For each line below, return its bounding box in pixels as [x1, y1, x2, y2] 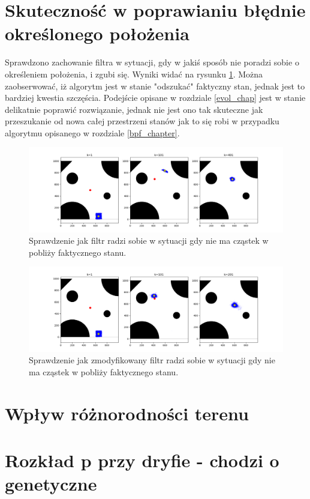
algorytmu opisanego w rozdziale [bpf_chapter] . [5, 126, 180, 139]
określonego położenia [5, 21, 189, 46]
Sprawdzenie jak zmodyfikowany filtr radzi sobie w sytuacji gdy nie [29, 354, 275, 366]
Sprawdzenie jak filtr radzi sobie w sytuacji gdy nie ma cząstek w [29, 234, 269, 247]
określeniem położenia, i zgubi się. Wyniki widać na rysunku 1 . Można [5, 67, 263, 80]
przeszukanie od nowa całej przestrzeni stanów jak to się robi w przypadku [5, 115, 279, 127]
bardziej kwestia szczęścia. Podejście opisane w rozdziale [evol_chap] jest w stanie [5, 91, 306, 104]
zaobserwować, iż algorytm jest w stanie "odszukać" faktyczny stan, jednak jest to [5, 79, 305, 92]
